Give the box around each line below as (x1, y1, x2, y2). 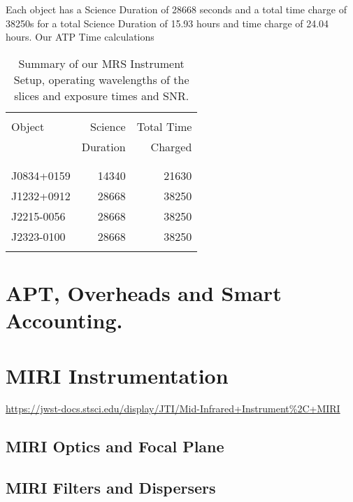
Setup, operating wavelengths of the (13, 71, 189, 88)
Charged (150, 138, 192, 155)
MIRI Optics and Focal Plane (6, 435, 224, 457)
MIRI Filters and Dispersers (6, 477, 216, 498)
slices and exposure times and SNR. (14, 87, 189, 104)
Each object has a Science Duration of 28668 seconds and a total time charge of (6, 2, 347, 16)
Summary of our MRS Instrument (18, 55, 185, 71)
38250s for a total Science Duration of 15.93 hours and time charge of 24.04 (6, 15, 329, 30)
